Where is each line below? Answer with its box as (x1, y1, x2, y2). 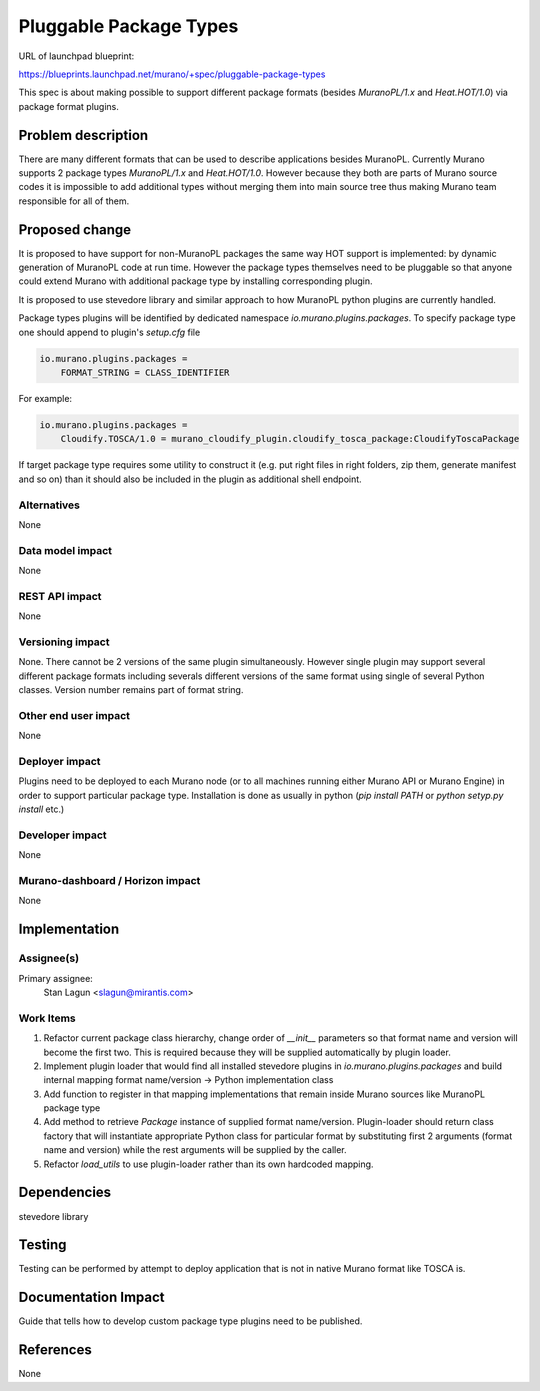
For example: (18, 393, 73, 405)
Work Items (18, 1011, 76, 1025)
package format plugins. (18, 100, 120, 112)
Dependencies (18, 1184, 112, 1201)
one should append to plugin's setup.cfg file (18, 326, 201, 338)
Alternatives (18, 498, 80, 512)
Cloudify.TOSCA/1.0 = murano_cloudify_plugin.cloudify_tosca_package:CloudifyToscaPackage (60, 433, 520, 445)
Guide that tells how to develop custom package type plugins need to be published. (18, 1315, 363, 1327)
